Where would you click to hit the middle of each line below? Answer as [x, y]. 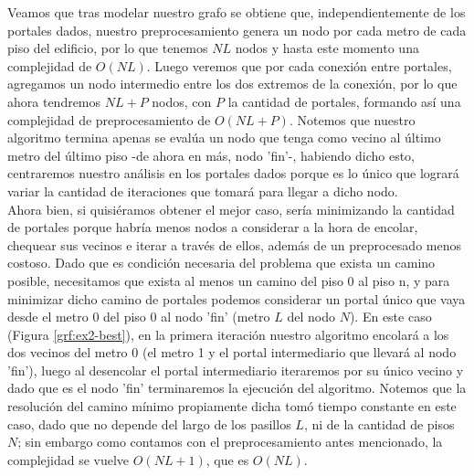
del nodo [311, 317]
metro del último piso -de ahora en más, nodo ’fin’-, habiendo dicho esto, [211, 155]
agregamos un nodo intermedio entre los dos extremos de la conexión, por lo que [232, 84]
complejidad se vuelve [68, 459]
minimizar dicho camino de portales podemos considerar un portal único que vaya [237, 298]
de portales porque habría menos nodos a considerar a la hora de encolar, [213, 227]
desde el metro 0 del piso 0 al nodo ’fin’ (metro [139, 317]
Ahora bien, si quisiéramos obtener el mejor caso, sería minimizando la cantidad [231, 209]
